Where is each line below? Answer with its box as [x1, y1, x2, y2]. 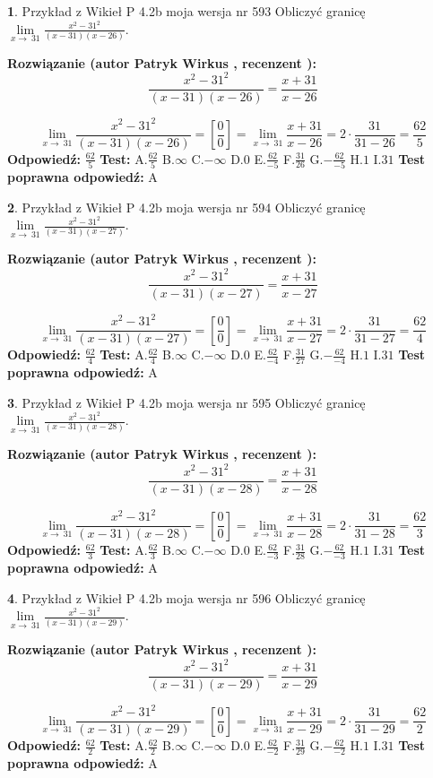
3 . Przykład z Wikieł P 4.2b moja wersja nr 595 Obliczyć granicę [7, 393, 366, 411]
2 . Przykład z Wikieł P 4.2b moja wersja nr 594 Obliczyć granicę [7, 197, 366, 216]
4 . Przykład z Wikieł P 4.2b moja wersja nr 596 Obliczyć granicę [7, 588, 366, 607]
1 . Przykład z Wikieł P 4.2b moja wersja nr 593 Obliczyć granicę [7, 2, 366, 20]
